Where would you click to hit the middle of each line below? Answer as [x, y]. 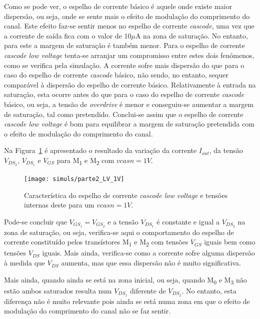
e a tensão [123, 221]
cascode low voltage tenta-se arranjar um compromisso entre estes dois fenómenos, [129, 55]
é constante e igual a [188, 221]
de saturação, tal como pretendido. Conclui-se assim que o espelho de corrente [124, 114]
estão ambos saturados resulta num [58, 290]
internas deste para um [59, 205]
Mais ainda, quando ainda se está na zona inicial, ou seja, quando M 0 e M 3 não [125, 280]
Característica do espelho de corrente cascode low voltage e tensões [126, 195]
